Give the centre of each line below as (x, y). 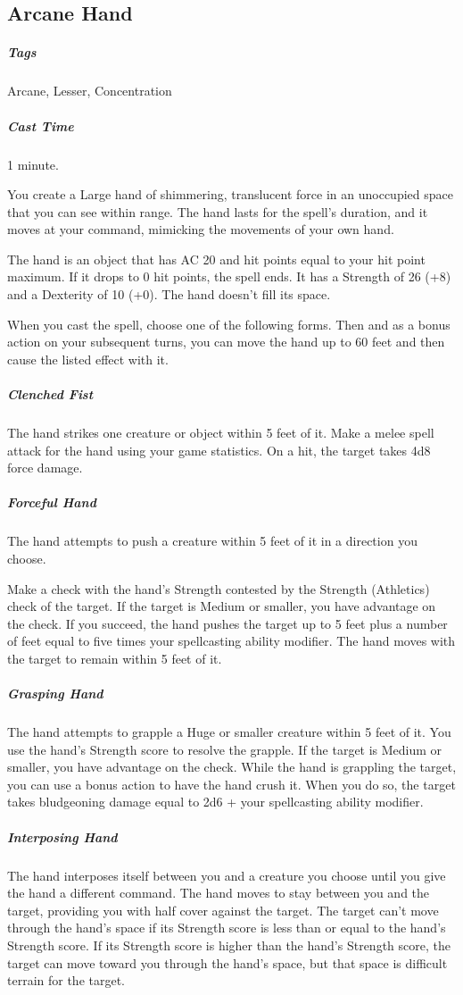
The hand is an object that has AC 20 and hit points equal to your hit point (216, 259)
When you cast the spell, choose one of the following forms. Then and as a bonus (229, 324)
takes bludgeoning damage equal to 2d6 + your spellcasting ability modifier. (215, 802)
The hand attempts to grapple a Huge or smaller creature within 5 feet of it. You (229, 732)
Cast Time (41, 125)
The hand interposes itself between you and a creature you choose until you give (227, 875)
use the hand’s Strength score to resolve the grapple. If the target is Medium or (225, 749)
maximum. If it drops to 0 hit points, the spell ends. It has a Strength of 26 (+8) (229, 276)
